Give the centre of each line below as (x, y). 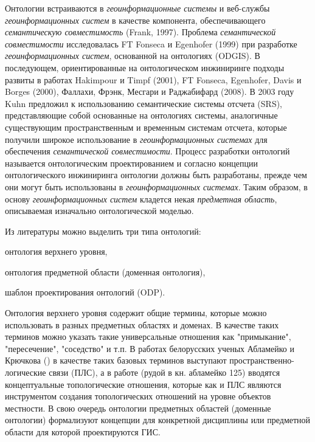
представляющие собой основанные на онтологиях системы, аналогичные (141, 115)
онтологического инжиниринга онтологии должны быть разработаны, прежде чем (156, 175)
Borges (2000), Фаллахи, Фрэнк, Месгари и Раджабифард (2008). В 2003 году (150, 92)
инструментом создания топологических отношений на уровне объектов (138, 396)
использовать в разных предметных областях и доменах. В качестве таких (142, 324)
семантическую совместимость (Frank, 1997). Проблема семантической (140, 32)
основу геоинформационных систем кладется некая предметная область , (141, 199)
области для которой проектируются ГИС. (83, 432)
